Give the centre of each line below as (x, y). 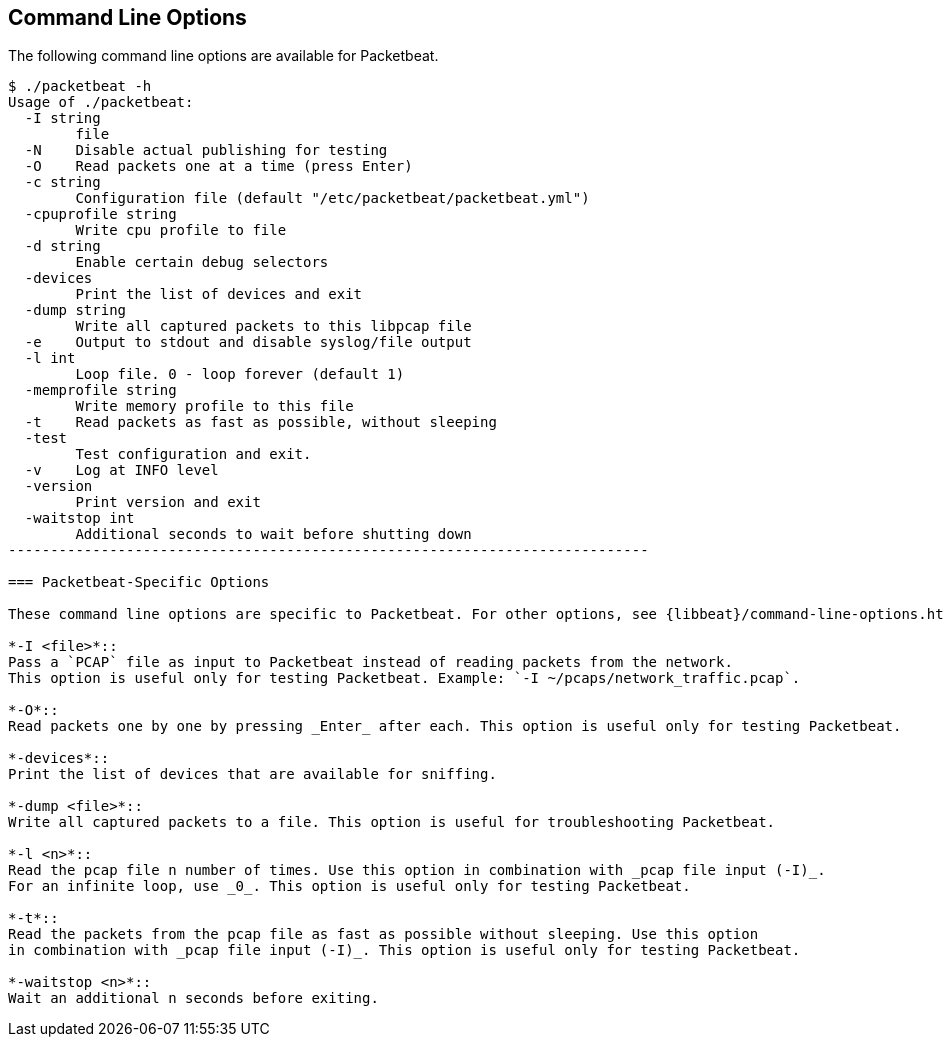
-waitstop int (79, 518)
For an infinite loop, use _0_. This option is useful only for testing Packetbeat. (349, 886)
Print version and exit (168, 502)
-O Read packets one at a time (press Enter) (218, 166)
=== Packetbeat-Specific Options (139, 582)
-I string (62, 118)
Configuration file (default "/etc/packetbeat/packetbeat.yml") (332, 198)
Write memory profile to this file (214, 406)
